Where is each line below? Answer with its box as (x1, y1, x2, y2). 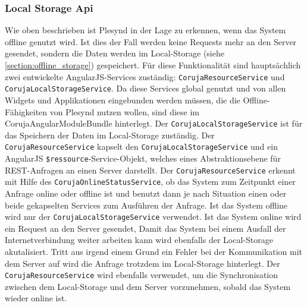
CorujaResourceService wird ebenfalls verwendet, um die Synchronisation (5, 269, 278, 281)
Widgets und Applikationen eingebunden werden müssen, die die (5, 93, 240, 106)
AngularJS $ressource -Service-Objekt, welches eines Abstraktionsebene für (5, 152, 281, 164)
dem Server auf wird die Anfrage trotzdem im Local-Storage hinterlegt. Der (5, 257, 280, 269)
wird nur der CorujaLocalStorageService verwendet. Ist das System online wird (5, 210, 302, 223)
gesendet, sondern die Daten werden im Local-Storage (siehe (5, 47, 224, 59)
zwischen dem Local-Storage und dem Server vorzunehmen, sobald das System (5, 280, 291, 292)
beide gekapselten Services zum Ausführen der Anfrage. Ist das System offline (5, 198, 288, 211)
